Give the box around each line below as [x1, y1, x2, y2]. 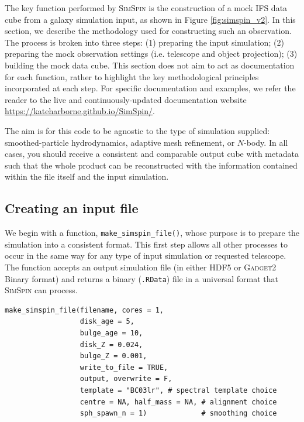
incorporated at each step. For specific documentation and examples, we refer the [5, 82, 296, 94]
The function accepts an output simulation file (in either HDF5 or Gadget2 [5, 260, 277, 273]
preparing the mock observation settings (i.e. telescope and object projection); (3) [5, 47, 298, 60]
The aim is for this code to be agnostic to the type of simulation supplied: [5, 124, 270, 136]
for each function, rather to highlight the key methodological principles [5, 70, 259, 83]
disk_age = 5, [80, 317, 134, 326]
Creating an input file [5, 199, 139, 217]
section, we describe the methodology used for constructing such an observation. [5, 25, 292, 37]
